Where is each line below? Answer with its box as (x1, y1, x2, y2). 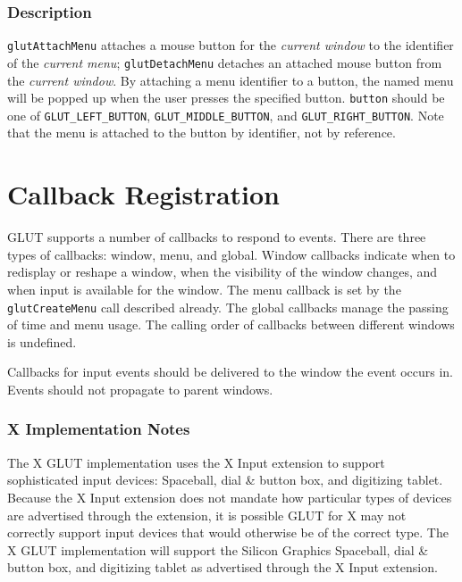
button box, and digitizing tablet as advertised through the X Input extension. (7, 558, 438, 577)
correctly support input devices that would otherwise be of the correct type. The (7, 523, 449, 542)
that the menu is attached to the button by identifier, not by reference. (7, 123, 396, 142)
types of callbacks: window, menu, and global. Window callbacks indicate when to (7, 245, 456, 263)
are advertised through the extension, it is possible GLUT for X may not (7, 505, 407, 524)
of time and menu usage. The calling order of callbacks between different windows (7, 315, 455, 334)
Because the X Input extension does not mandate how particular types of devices (7, 487, 452, 506)
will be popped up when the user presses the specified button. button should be (7, 88, 445, 107)
